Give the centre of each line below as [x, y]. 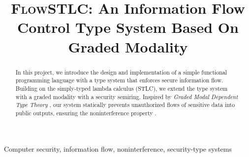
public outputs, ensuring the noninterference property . [86, 113]
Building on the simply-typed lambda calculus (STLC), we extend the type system [122, 88]
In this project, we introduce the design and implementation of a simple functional [121, 72]
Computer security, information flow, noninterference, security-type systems [118, 149]
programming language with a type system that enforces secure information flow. [119, 80]
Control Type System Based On [128, 27]
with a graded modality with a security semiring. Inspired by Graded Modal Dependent [127, 96]
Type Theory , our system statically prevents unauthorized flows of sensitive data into [125, 105]
